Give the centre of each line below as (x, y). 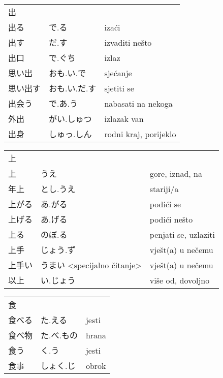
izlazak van (124, 118)
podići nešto (171, 219)
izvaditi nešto (128, 42)
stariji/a (164, 188)
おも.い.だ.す (73, 88)
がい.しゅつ (70, 119)
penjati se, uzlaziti (182, 234)
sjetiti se (119, 88)
